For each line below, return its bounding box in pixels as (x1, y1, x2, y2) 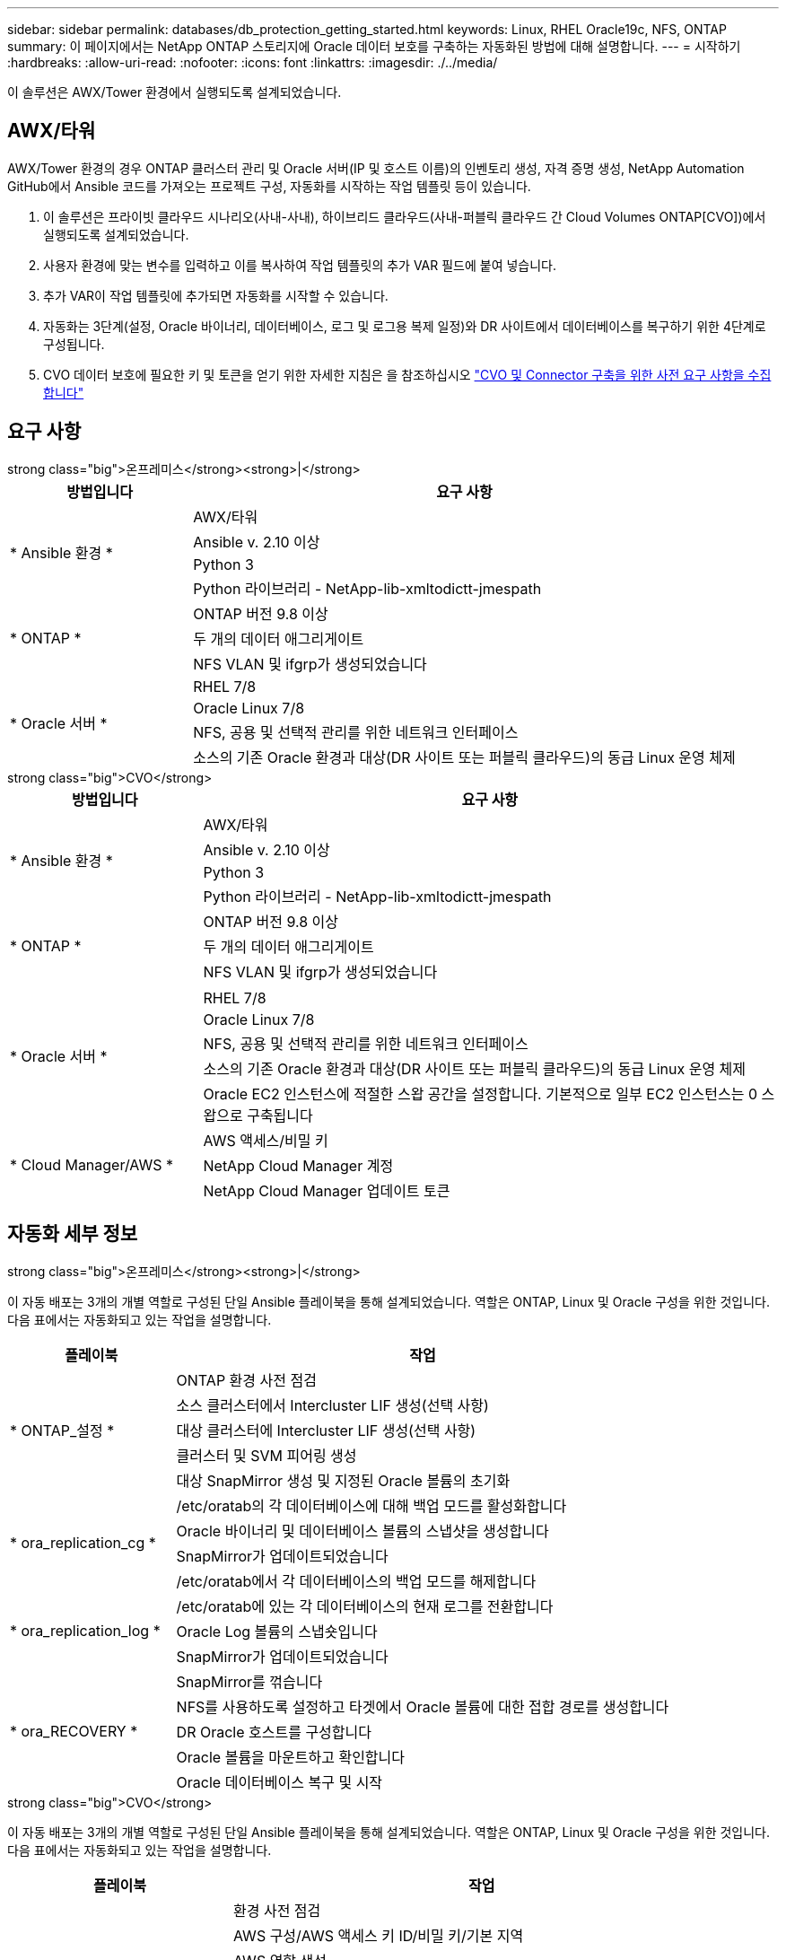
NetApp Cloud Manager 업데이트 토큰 (203, 1181, 450, 1200)
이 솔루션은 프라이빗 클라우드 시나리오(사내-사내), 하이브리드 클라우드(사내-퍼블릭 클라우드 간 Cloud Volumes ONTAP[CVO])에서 (43, 208, 766, 224)
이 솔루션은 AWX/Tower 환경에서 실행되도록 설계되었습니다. (7, 84, 342, 100)
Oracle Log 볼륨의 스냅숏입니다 (176, 1622, 378, 1641)
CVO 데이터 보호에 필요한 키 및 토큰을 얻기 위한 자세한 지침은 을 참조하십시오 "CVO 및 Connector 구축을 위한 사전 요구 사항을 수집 (43, 366, 772, 382)
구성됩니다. (43, 336, 105, 352)
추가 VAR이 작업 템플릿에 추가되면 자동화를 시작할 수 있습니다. (43, 287, 389, 303)
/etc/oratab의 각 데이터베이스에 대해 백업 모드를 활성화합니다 (176, 1496, 567, 1515)
